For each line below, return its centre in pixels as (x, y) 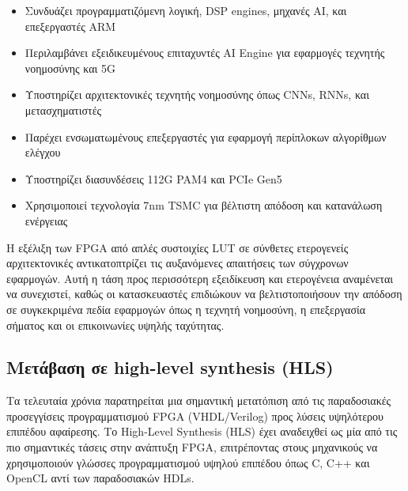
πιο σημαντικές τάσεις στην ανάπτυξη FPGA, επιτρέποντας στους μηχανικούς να (192, 447)
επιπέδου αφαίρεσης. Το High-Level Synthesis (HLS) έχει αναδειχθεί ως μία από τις (202, 431)
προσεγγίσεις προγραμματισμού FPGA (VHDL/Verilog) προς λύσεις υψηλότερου (195, 415)
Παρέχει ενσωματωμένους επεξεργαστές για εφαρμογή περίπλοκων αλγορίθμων (206, 136)
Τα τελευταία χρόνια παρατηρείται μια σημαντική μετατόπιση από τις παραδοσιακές (199, 400)
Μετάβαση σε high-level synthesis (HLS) (170, 367)
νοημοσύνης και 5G (70, 68)
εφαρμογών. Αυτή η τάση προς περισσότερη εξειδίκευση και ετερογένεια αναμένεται (200, 278)
